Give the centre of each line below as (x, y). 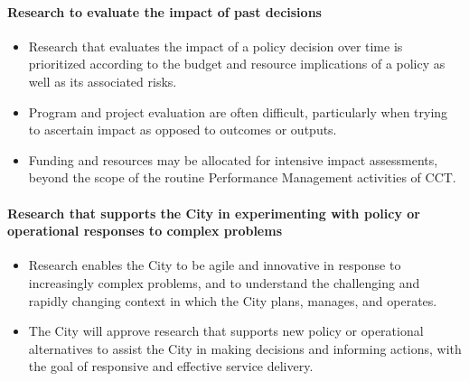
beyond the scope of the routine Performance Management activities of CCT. (242, 177)
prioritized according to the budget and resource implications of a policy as (237, 64)
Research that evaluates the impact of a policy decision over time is (216, 46)
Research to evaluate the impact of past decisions (164, 11)
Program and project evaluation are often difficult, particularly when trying (238, 112)
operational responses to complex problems (145, 231)
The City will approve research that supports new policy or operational (226, 331)
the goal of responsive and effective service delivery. (171, 366)
